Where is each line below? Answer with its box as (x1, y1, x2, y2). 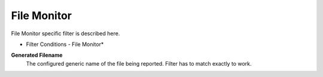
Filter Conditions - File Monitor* (26, 41, 104, 48)
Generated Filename (11, 51, 63, 59)
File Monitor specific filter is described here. (11, 30, 120, 37)
